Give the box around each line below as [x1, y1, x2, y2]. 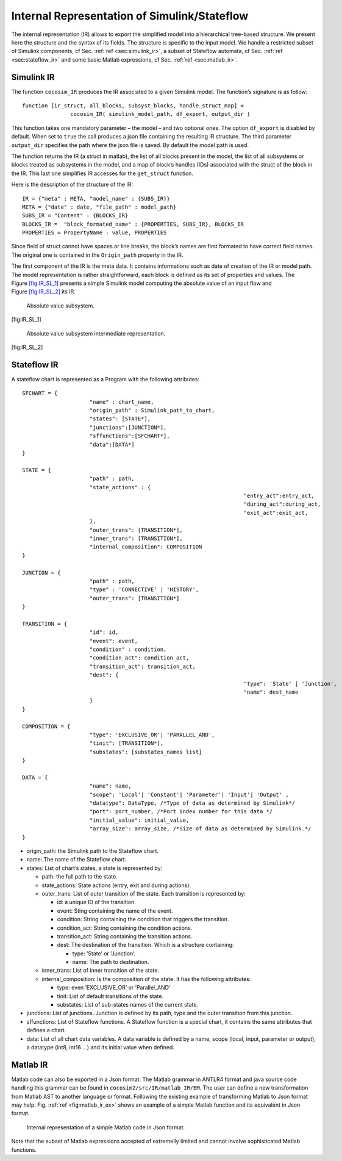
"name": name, [89, 783, 132, 789]
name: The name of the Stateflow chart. [26, 856, 127, 863]
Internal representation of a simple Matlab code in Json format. [26, 1123, 185, 1131]
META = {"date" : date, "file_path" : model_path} [22, 203, 177, 210]
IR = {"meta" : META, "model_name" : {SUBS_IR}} [22, 195, 170, 202]
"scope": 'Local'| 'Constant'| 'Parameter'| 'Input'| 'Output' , [89, 791, 289, 798]
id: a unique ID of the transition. [57, 899, 137, 906]
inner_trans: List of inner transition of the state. [41, 967, 160, 974]
